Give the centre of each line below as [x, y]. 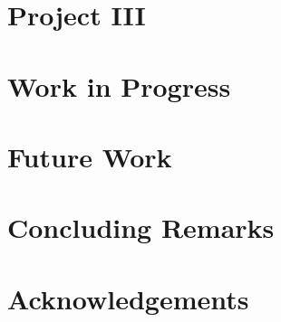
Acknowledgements [128, 298]
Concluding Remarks [141, 227]
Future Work [90, 156]
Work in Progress [119, 85]
